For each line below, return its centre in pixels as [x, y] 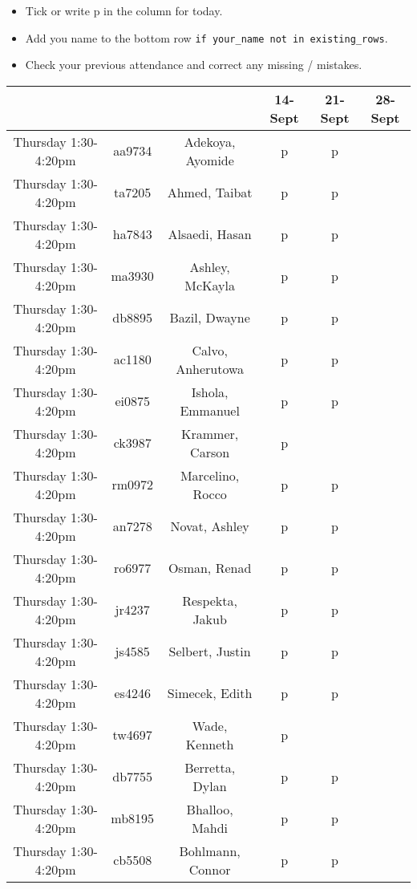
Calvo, [210, 350]
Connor [210, 869]
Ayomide [210, 160]
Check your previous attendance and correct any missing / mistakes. [194, 65]
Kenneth [210, 744]
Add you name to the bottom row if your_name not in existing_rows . [206, 37]
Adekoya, [210, 141]
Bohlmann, [210, 850]
